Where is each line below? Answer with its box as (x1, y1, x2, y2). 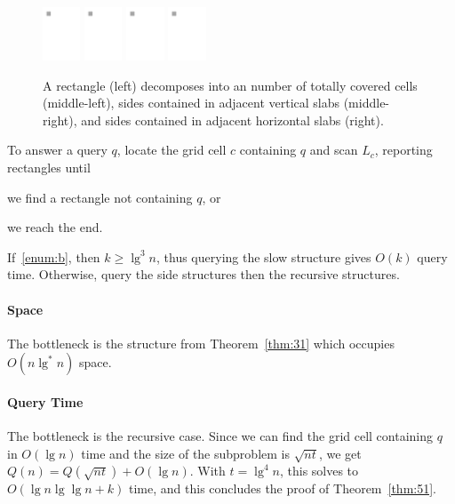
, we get (318, 444, 362, 462)
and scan (309, 140, 358, 159)
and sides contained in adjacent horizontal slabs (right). (81, 110, 384, 129)
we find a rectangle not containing (7, 188, 193, 206)
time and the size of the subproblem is (81, 444, 290, 462)
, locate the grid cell (116, 140, 227, 159)
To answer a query (7, 140, 108, 159)
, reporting (374, 140, 433, 159)
